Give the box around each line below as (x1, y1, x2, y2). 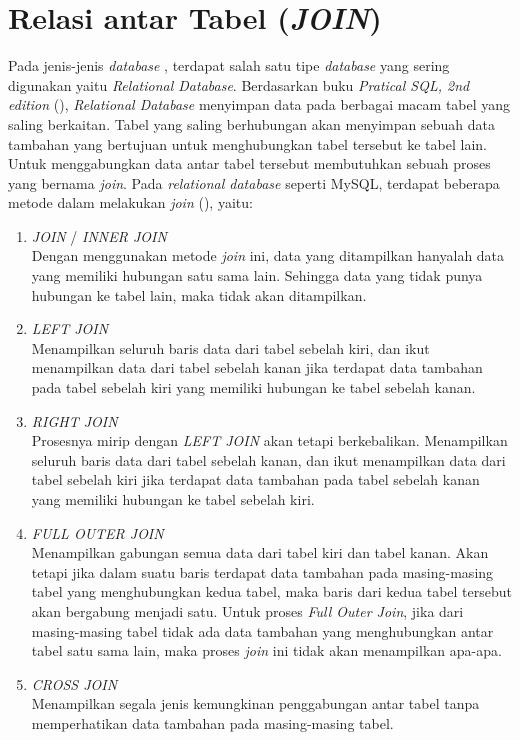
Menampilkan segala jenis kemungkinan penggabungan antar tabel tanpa (31, 693, 480, 714)
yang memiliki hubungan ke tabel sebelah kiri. (31, 489, 315, 509)
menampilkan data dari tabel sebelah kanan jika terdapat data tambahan (31, 357, 483, 378)
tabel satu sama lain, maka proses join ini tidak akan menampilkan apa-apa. (31, 640, 502, 661)
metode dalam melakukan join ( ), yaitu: (8, 192, 253, 213)
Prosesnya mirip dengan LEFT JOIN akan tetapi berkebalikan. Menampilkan (31, 430, 508, 451)
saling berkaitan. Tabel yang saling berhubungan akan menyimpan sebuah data (8, 113, 495, 134)
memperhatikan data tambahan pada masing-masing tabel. (31, 712, 394, 733)
